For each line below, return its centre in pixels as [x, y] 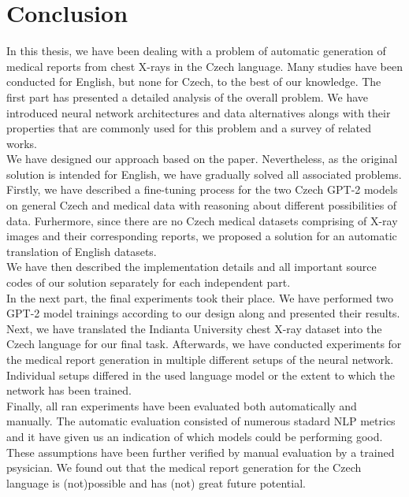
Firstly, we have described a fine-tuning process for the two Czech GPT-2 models [202, 189]
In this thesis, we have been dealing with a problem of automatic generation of [196, 51]
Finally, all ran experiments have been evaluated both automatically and [182, 405]
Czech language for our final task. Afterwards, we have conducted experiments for [204, 344]
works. [22, 143]
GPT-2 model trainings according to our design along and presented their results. [203, 313]
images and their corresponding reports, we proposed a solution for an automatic [202, 236]
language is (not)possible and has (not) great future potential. [156, 482]
